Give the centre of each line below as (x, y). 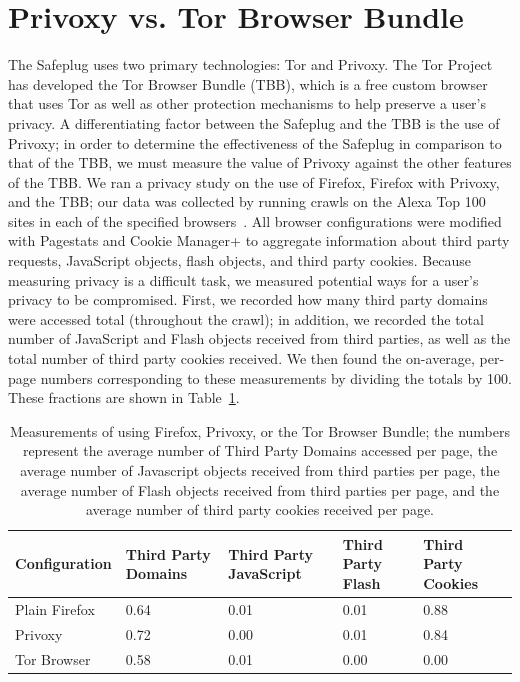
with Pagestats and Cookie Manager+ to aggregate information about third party (259, 240)
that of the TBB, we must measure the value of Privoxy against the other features (260, 162)
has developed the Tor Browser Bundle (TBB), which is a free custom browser (248, 83)
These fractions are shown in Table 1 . (124, 397)
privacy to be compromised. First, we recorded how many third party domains (248, 299)
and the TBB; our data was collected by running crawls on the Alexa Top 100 (247, 201)
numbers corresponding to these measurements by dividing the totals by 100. (276, 377)
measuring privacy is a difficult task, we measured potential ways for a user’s (243, 279)
